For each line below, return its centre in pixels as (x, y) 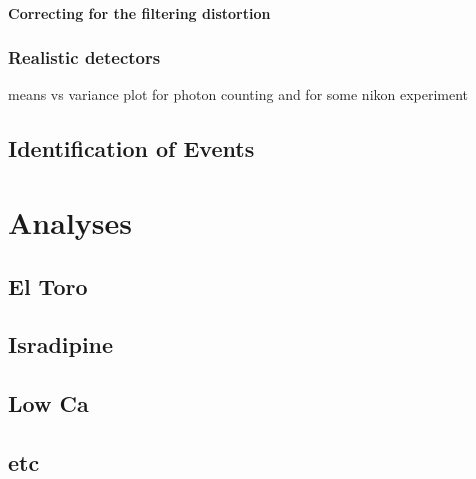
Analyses (70, 221)
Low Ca (48, 403)
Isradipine (61, 344)
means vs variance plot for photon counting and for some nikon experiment (238, 94)
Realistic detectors (84, 57)
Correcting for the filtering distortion (139, 12)
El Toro (48, 285)
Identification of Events (131, 148)
